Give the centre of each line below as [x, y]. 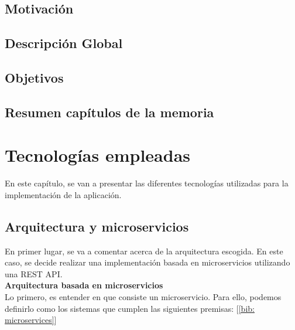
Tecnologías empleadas [97, 155]
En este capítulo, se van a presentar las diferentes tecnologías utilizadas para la [147, 183]
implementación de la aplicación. [63, 194]
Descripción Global [64, 43]
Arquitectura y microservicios [97, 226]
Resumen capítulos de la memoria [109, 112]
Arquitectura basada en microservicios [84, 285]
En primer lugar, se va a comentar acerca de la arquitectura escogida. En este [144, 251]
